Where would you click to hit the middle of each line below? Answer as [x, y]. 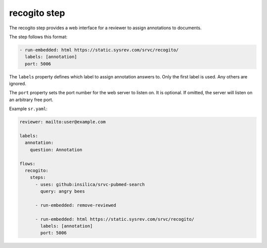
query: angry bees [63, 191]
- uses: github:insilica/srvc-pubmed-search [90, 184]
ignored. [18, 84]
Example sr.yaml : [28, 109]
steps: [38, 178]
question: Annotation [56, 150]
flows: [27, 163]
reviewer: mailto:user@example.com [63, 122]
